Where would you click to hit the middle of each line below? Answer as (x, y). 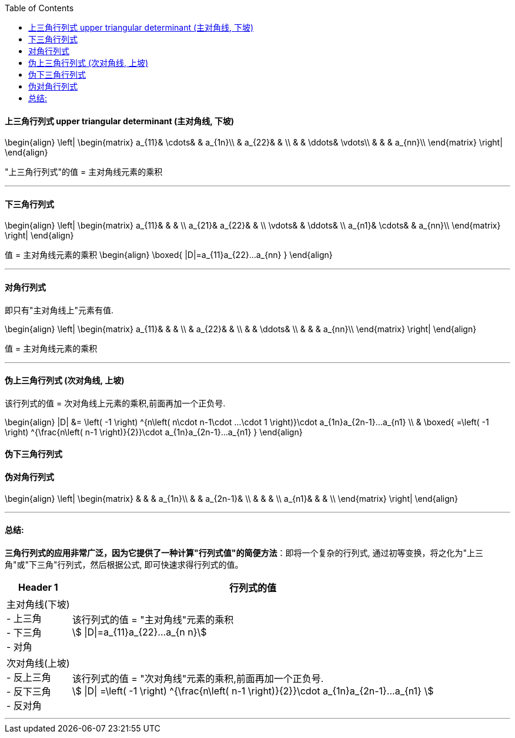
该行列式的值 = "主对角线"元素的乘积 (153, 619)
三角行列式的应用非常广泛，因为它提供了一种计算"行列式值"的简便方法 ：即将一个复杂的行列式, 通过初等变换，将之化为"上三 (244, 552)
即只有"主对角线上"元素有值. (59, 310)
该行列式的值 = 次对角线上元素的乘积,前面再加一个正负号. (115, 403)
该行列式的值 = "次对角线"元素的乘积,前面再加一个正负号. (198, 678)
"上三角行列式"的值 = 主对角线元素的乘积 (84, 172)
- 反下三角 (29, 691)
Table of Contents (39, 8)
